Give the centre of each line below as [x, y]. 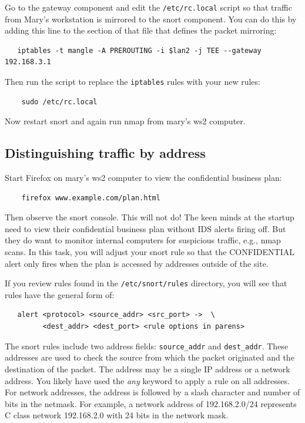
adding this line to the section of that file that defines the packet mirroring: [141, 30]
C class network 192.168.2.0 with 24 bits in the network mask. [117, 415]
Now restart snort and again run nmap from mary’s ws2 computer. [125, 121]
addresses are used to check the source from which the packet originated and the [150, 357]
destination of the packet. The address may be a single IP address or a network [148, 369]
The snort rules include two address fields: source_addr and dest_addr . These [147, 346]
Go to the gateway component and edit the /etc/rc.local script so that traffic [148, 7]
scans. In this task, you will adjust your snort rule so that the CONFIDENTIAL [150, 252]
